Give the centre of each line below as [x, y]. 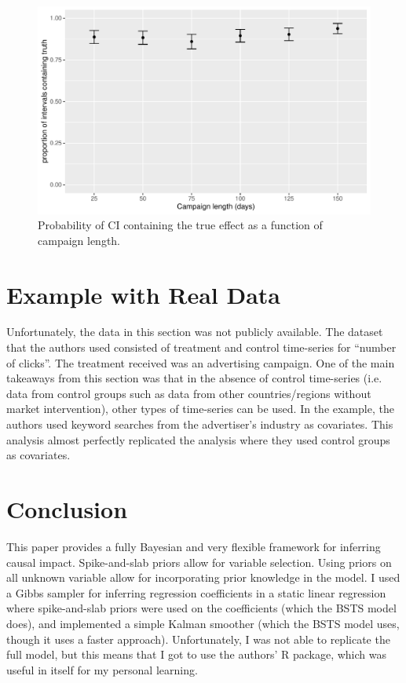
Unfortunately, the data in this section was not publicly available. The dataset [195, 332]
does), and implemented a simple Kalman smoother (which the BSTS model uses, [203, 623]
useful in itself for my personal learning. [102, 669]
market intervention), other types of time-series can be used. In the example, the [200, 409]
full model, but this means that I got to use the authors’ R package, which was [196, 654]
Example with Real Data [144, 294]
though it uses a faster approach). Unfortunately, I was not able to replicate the [198, 639]
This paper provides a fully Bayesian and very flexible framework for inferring [194, 546]
